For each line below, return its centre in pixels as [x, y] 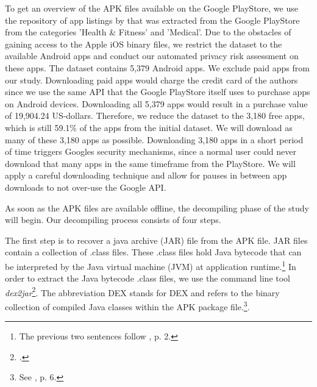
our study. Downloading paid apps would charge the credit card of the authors [151, 80]
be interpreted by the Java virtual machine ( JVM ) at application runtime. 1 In [151, 265]
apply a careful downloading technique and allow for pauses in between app [146, 175]
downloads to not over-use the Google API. [86, 187]
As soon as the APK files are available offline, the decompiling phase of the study [157, 208]
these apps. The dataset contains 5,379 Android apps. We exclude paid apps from [157, 67]
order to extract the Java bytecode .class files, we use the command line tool [148, 278]
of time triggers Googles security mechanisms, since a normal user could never [151, 151]
